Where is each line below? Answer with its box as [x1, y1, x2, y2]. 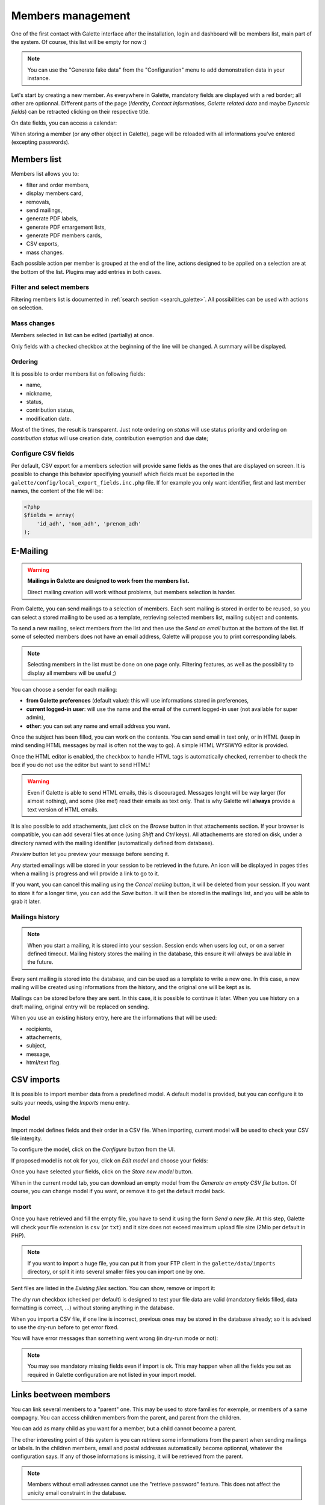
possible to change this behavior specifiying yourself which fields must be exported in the [11, 470, 235, 478]
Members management [11, 9, 131, 22]
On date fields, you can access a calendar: [11, 119, 117, 126]
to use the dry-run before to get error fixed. [11, 1324, 119, 1331]
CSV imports [11, 1075, 60, 1085]
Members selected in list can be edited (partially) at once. [11, 332, 155, 339]
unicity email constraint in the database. [27, 1489, 126, 1496]
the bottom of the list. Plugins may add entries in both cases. [11, 268, 162, 275]
